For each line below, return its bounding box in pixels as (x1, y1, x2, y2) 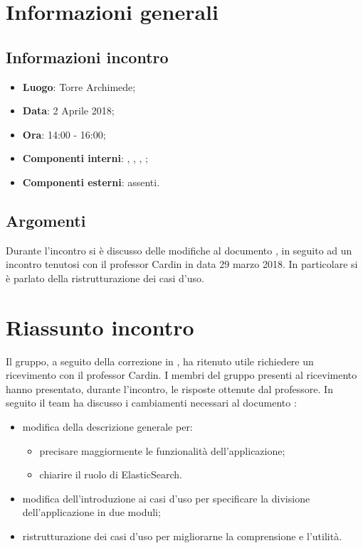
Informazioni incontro (6, 45, 169, 68)
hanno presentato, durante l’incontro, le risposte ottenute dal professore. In (6, 381, 333, 396)
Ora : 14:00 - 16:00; (22, 127, 106, 141)
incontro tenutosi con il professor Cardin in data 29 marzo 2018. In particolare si (6, 257, 358, 272)
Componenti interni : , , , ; (22, 151, 149, 166)
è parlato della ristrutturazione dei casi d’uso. (6, 270, 204, 285)
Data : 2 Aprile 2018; (22, 103, 115, 118)
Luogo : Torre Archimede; (22, 79, 136, 94)
